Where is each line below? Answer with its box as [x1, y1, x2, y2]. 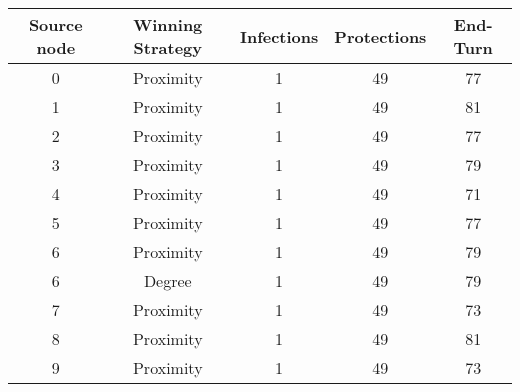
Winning [133, 13, 203, 36]
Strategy [133, 36, 202, 59]
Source [28, 13, 83, 36]
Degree [143, 269, 192, 292]
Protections [334, 24, 427, 48]
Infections [239, 24, 319, 48]
